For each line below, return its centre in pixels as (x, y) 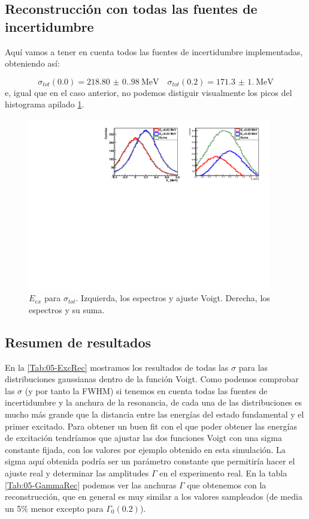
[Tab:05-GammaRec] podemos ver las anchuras (91, 484)
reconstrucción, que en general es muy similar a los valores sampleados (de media (154, 496)
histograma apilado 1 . (45, 104)
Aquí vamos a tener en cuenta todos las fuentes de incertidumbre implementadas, (154, 51)
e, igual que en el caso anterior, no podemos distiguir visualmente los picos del (149, 92)
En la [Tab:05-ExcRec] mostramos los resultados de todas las (117, 367)
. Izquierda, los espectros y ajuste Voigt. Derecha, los (173, 298)
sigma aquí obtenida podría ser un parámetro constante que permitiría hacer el (150, 461)
